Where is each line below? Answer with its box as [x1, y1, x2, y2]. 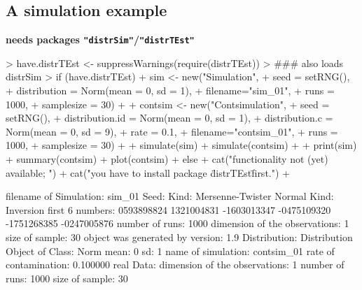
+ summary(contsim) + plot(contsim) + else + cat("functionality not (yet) [6, 152, 328, 166]
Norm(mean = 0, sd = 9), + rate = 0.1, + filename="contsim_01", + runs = [6, 124, 338, 138]
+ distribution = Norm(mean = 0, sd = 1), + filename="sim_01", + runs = [6, 83, 335, 98]
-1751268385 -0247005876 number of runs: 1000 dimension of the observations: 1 [6, 216, 349, 231]
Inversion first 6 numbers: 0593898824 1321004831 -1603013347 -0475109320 [6, 202, 331, 217]
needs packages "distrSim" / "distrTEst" [6, 32, 195, 47]
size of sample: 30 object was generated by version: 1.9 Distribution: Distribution [6, 229, 353, 244]
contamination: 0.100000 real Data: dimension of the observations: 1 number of [6, 257, 344, 272]
